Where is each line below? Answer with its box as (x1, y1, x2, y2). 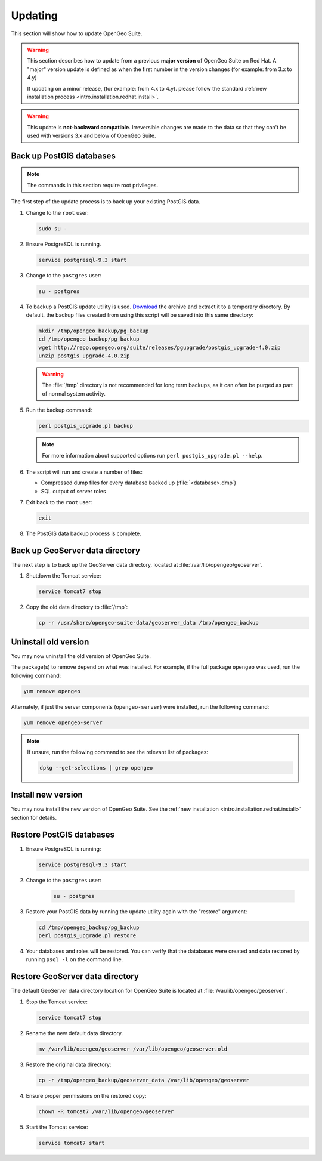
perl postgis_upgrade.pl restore (38, 932, 137, 939)
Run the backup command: (26, 406, 92, 414)
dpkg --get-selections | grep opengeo (39, 764, 153, 771)
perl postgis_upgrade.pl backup (38, 422, 134, 430)
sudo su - (38, 225, 67, 232)
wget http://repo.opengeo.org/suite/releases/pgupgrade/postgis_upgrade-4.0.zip (38, 344, 281, 351)
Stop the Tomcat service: (26, 998, 88, 1005)
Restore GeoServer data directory (11, 971, 140, 981)
